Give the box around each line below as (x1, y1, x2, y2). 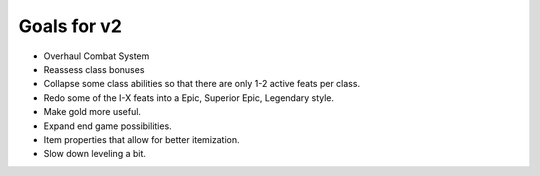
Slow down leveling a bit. (43, 148, 147, 160)
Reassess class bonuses (43, 63, 145, 75)
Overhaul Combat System (43, 50, 150, 62)
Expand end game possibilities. (43, 120, 172, 132)
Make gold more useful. (43, 106, 142, 118)
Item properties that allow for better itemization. (43, 133, 240, 145)
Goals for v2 (18, 15, 122, 37)
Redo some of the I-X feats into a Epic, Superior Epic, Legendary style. (43, 91, 335, 104)
